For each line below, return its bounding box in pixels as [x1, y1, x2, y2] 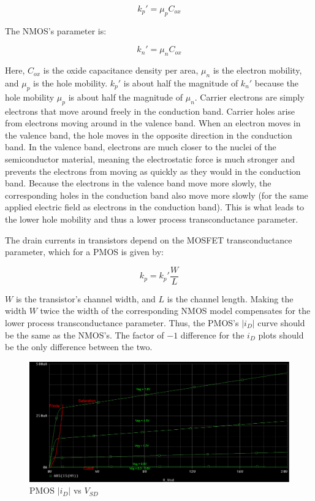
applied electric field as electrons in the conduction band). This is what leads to [5, 201, 305, 213]
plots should [258, 328, 304, 341]
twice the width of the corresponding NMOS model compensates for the [40, 304, 311, 317]
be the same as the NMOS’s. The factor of [5, 328, 164, 341]
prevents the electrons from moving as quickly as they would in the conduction [5, 164, 301, 177]
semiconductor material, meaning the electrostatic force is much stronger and [5, 152, 295, 165]
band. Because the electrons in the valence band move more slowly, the [5, 177, 271, 189]
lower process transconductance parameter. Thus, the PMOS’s [5, 316, 239, 329]
